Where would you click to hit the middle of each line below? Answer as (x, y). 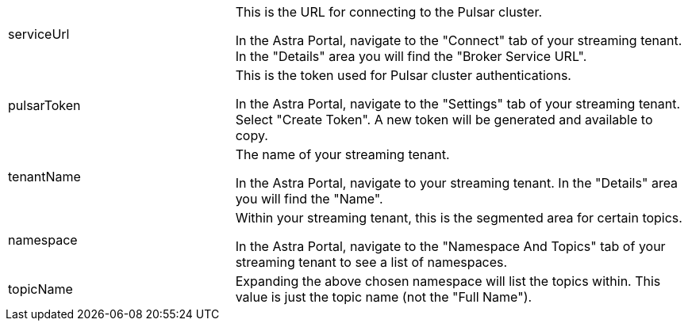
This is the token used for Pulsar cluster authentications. (403, 75)
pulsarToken (44, 105)
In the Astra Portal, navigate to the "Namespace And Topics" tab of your (450, 246)
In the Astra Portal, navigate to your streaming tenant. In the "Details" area (457, 183)
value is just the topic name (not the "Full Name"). (384, 297)
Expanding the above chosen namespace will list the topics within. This (448, 281)
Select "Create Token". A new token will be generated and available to (444, 120)
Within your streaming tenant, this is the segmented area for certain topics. (459, 218)
